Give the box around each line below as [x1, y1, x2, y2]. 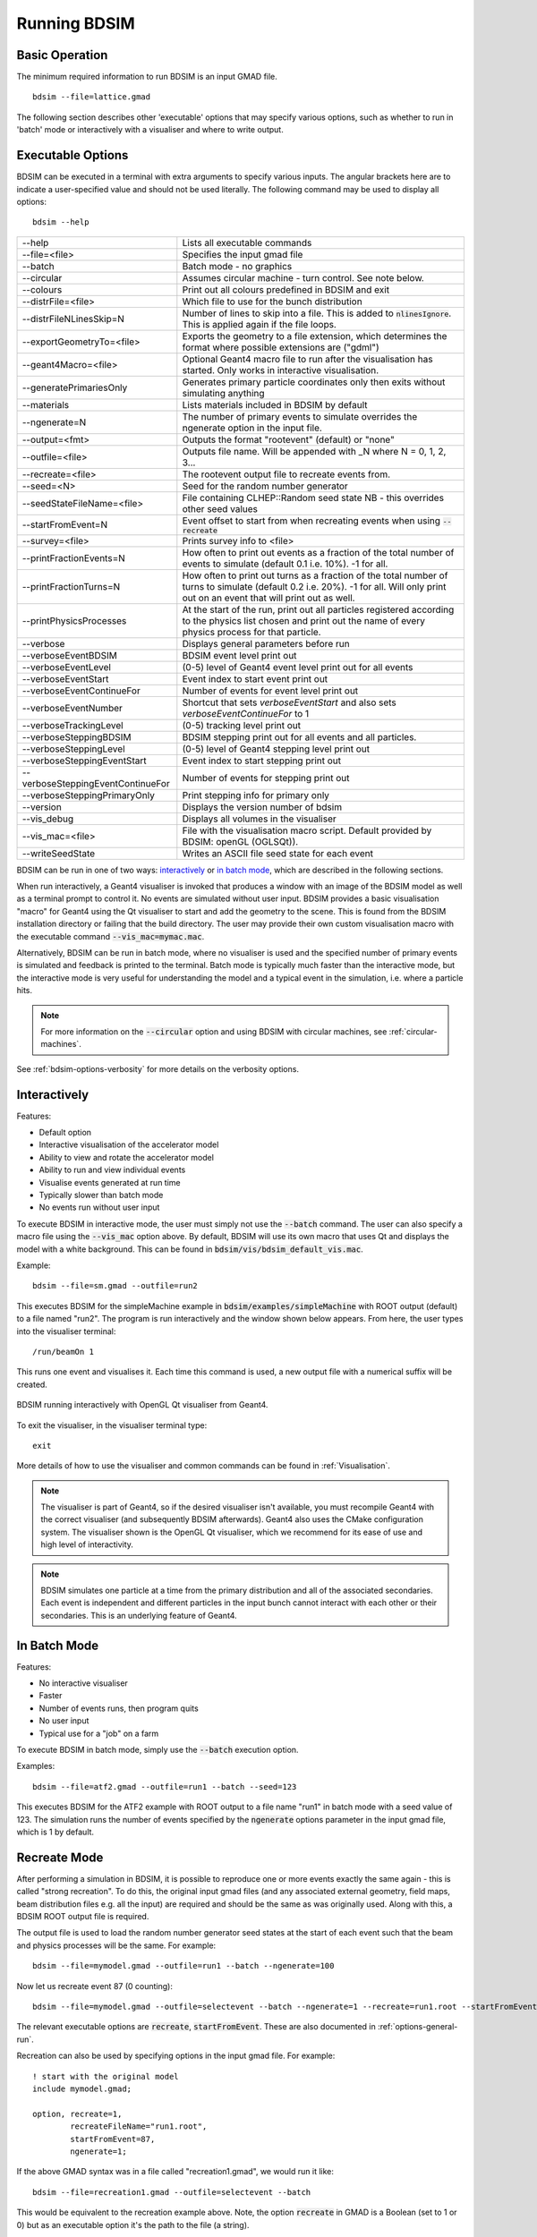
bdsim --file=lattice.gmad [32, 92, 151, 102]
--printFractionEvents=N [21, 551, 125, 564]
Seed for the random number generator [182, 480, 348, 492]
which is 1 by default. [16, 1826, 94, 1837]
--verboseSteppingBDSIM [21, 730, 132, 743]
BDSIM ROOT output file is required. [16, 1911, 149, 1922]
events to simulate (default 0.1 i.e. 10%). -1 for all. [182, 557, 388, 570]
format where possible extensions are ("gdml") [182, 341, 379, 353]
